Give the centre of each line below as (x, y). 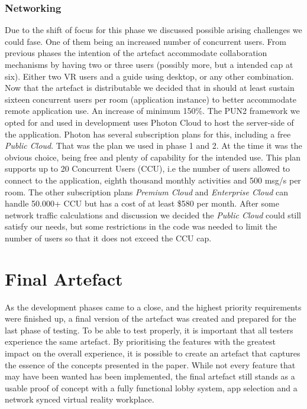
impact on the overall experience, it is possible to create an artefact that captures (153, 353)
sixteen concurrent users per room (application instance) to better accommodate (151, 99)
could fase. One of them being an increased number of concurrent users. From (146, 41)
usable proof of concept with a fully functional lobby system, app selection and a (151, 387)
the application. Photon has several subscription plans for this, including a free (148, 134)
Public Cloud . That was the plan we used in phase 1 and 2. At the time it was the (153, 145)
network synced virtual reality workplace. (80, 399)
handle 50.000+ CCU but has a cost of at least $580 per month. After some (142, 203)
